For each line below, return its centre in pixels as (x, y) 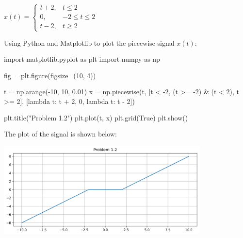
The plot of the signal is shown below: (60, 134)
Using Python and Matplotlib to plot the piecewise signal (89, 42)
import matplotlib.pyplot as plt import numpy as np (82, 59)
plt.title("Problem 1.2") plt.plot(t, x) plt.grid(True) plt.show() (96, 117)
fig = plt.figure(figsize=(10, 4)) (50, 75)
